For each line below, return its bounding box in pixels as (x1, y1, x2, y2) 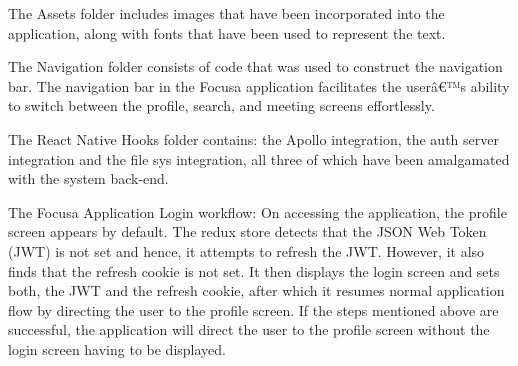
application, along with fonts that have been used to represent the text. (8, 22, 446, 43)
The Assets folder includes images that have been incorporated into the (8, 3, 445, 23)
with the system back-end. (8, 168, 169, 189)
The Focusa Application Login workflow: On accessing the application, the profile (8, 201, 507, 222)
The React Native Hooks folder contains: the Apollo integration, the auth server (8, 128, 499, 149)
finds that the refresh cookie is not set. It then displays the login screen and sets (8, 260, 500, 281)
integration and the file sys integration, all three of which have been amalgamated (8, 148, 510, 169)
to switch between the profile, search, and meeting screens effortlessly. (8, 95, 435, 116)
